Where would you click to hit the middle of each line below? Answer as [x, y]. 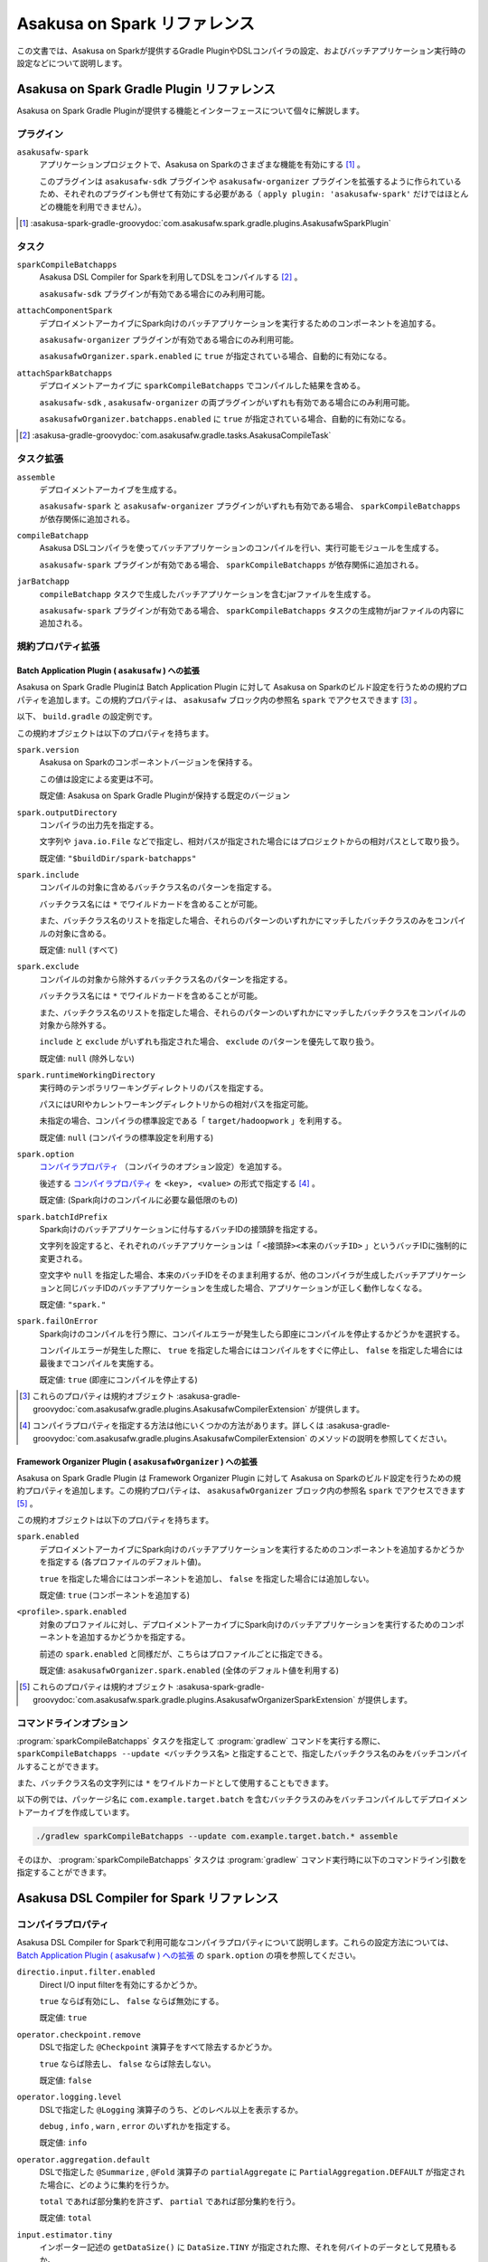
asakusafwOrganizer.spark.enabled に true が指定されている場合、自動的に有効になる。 [216, 356]
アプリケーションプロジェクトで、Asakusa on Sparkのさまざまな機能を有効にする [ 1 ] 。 [202, 165]
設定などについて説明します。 [72, 62]
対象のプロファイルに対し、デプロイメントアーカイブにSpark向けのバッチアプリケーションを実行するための [240, 1624]
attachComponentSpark [65, 311]
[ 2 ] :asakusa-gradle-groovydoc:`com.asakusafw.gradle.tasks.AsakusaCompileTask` [175, 435]
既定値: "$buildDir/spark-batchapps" [118, 858]
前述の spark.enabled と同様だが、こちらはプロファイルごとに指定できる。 [183, 1654]
